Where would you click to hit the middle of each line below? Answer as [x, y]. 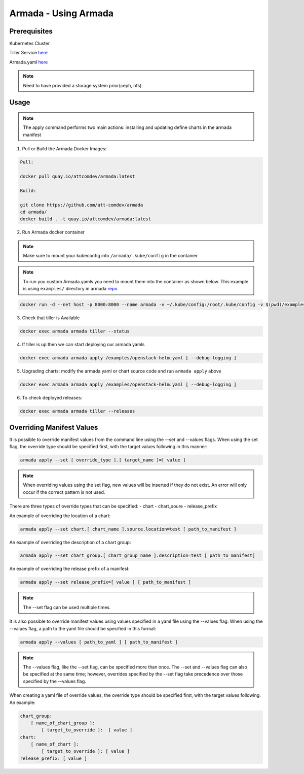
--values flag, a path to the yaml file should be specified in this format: [83, 628]
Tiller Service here [29, 53]
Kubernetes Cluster [30, 44]
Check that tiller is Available [51, 318]
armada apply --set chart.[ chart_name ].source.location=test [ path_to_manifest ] [128, 529]
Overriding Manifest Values [54, 427]
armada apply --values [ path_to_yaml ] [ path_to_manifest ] [99, 642]
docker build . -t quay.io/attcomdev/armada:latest [86, 219]
